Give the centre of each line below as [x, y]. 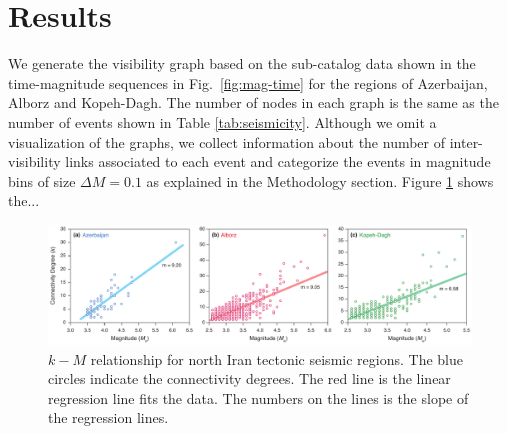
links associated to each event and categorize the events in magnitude [278, 161]
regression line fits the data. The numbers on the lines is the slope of [258, 397]
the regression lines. [108, 417]
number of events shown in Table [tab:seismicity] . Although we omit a [222, 121]
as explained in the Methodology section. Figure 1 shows [320, 180]
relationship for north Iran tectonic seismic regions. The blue [276, 358]
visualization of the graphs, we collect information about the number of [227, 141]
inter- [466, 141]
